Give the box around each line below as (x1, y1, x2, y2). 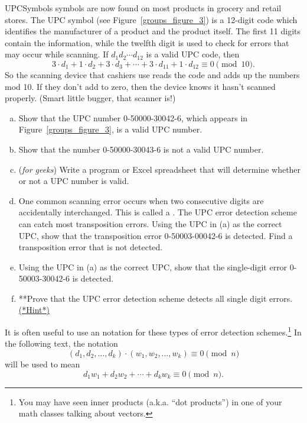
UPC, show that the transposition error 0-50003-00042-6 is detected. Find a (18, 229, 293, 241)
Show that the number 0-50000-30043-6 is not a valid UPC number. (18, 143, 264, 155)
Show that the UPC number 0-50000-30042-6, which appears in (18, 111, 248, 124)
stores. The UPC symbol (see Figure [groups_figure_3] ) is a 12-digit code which (5, 13, 298, 25)
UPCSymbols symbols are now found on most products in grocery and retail (5, 2, 282, 14)
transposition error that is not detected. (18, 241, 163, 253)
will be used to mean (5, 357, 80, 370)
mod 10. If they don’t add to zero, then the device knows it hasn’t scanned (5, 80, 276, 92)
